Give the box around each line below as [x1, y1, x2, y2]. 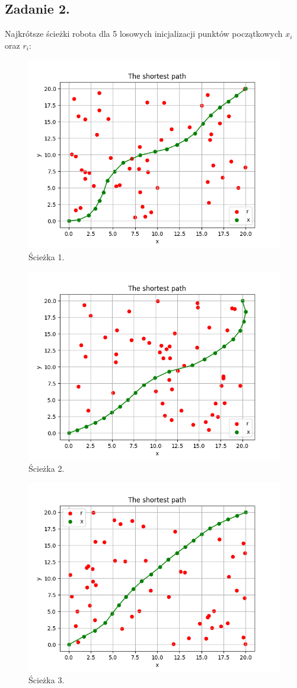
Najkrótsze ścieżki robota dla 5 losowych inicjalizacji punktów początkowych [5, 27, 283, 40]
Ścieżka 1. [28, 250, 65, 263]
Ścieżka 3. [28, 674, 65, 686]
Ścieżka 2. [28, 462, 65, 475]
